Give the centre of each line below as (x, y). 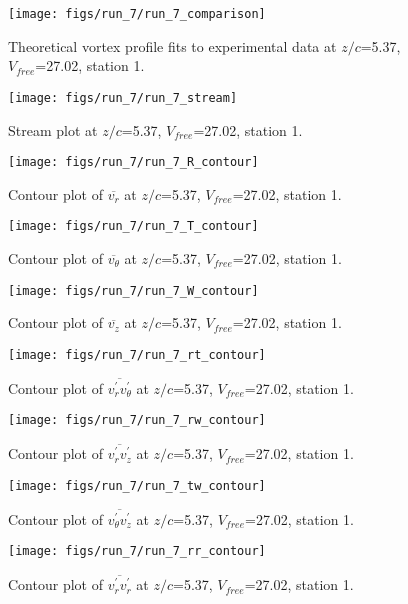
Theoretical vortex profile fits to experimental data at (172, 45)
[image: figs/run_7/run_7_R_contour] (133, 162)
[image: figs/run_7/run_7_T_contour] (133, 226)
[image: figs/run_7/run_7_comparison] (137, 14)
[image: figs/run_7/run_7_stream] (123, 97)
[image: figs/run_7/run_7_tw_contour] (137, 485)
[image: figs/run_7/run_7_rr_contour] (137, 551)
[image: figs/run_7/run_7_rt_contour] (137, 354)
